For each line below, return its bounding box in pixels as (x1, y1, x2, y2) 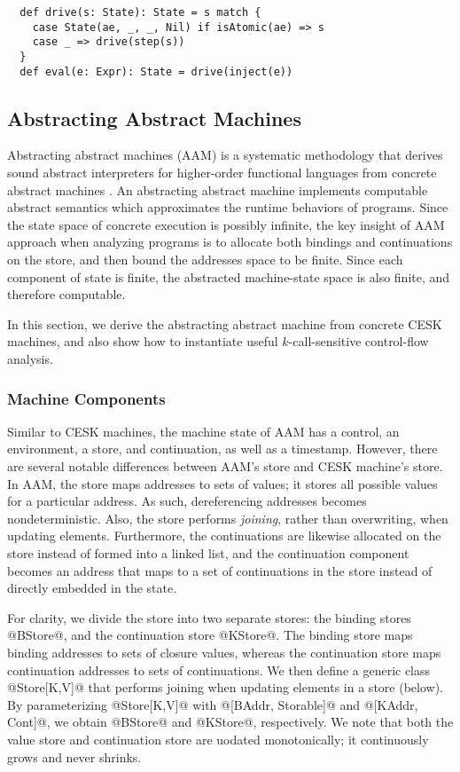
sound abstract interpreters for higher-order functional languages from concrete (7, 163, 437, 182)
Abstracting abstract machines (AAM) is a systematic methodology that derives (7, 146, 443, 164)
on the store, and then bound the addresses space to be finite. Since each (7, 250, 403, 269)
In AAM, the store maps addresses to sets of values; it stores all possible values (7, 474, 438, 492)
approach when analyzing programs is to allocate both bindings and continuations (7, 232, 453, 251)
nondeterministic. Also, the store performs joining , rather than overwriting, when (7, 508, 448, 527)
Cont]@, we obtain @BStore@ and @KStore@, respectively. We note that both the (7, 713, 454, 731)
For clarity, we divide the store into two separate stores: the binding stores (7, 608, 411, 626)
